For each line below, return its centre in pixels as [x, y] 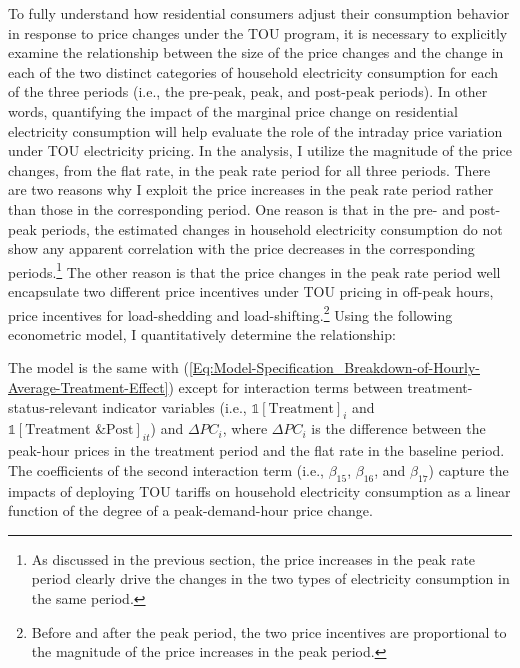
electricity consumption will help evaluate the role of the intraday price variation [255, 130]
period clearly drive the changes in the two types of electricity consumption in [270, 578]
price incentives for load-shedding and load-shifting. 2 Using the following [230, 313]
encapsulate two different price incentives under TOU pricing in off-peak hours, [251, 290]
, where [245, 428]
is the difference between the [398, 428]
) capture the [468, 469]
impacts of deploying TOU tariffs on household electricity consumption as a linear [259, 490]
